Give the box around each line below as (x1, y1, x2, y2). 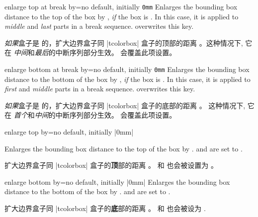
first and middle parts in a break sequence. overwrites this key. (4, 83, 195, 94)
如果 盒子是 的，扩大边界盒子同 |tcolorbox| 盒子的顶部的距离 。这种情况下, (4, 37, 243, 48)
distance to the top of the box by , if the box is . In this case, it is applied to (4, 11, 239, 21)
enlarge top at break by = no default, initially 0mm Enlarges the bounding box (4, 1, 238, 11)
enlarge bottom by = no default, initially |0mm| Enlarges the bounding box (4, 176, 230, 187)
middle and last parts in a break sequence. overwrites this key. (4, 21, 194, 31)
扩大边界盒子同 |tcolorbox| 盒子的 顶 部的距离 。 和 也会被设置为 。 (4, 160, 218, 170)
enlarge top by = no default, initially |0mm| (4, 127, 134, 137)
